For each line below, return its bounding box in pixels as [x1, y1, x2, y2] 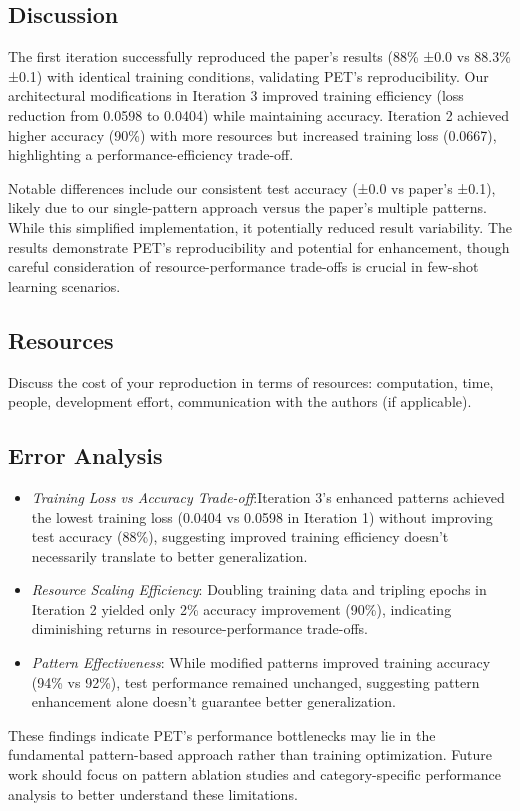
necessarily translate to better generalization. [31, 545, 308, 566]
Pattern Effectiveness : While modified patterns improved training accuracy [31, 652, 491, 673]
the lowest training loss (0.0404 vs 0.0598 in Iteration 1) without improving [31, 506, 493, 527]
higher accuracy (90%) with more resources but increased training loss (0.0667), [8, 124, 497, 145]
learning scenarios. [8, 275, 121, 296]
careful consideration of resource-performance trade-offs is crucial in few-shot [8, 256, 479, 277]
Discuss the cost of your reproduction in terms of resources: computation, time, [8, 371, 494, 392]
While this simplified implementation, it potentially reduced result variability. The [8, 216, 513, 237]
